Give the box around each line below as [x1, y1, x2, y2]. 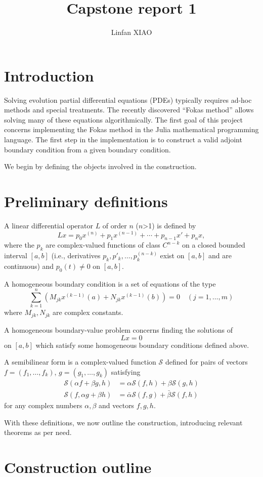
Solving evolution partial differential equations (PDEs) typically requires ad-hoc [4, 94, 252, 105]
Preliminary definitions [4, 191, 168, 211]
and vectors [99, 400, 135, 410]
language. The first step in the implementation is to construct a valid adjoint [4, 134, 242, 145]
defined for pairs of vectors [165, 356, 248, 367]
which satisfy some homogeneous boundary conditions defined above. [35, 339, 249, 350]
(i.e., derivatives [51, 250, 101, 261]
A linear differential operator [4, 220, 93, 230]
